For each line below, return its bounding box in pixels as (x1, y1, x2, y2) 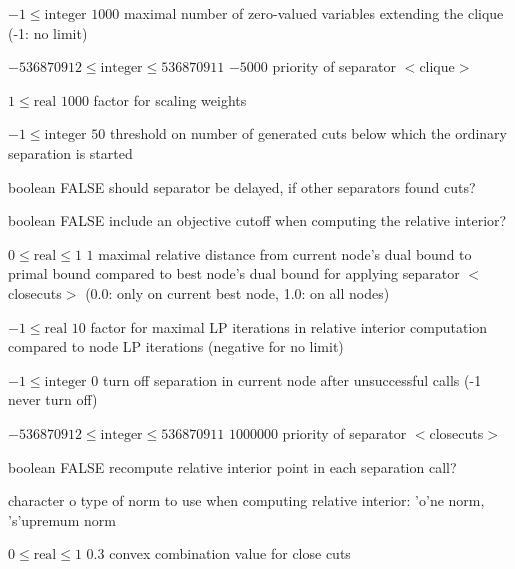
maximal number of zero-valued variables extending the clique (123, 3, 504, 23)
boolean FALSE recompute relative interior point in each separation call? (8, 456, 457, 477)
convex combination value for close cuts (109, 543, 351, 564)
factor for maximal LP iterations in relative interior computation (90, 316, 488, 337)
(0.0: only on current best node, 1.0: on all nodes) (85, 282, 390, 303)
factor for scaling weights (93, 89, 247, 110)
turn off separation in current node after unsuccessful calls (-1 (102, 369, 482, 390)
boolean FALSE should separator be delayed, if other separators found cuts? (8, 176, 476, 197)
